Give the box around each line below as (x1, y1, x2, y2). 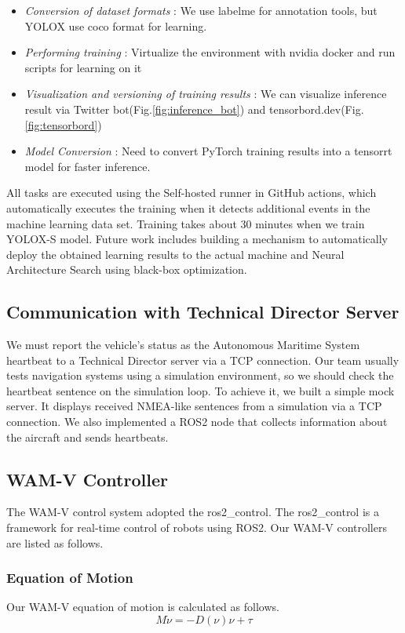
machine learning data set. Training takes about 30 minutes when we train (6, 215, 365, 231)
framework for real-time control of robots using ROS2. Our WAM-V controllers (6, 519, 387, 536)
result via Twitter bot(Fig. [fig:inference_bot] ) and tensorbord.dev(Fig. (24, 100, 364, 117)
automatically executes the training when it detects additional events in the (6, 199, 370, 216)
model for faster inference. (24, 158, 151, 174)
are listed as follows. (6, 534, 104, 551)
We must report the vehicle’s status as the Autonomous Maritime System (6, 337, 360, 353)
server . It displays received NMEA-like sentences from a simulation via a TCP (6, 398, 382, 414)
